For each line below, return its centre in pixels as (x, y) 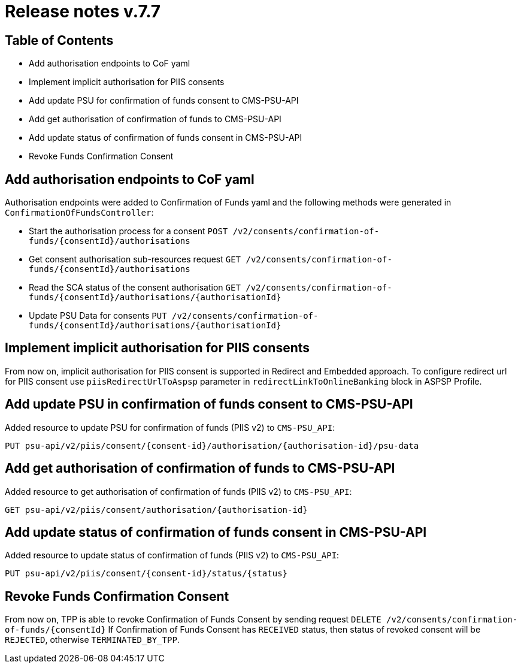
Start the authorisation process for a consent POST (128, 231)
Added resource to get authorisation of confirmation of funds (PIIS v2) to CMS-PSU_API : (178, 491)
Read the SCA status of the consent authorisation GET (135, 288)
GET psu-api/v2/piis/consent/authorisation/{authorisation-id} (156, 510)
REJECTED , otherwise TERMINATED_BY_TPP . (92, 640)
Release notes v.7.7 (83, 11)
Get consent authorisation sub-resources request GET (135, 259)
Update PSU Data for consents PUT (98, 316)
